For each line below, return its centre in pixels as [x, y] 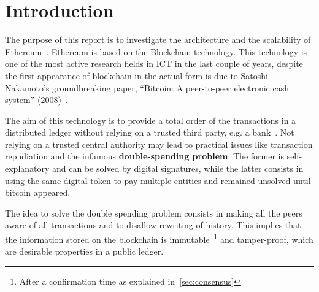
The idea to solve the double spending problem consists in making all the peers [154, 213]
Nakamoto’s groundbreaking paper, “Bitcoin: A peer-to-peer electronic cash [147, 87]
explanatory [27, 168]
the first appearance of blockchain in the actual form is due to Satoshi [136, 75]
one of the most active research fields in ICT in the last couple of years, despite [154, 63]
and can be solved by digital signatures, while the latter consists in [178, 168]
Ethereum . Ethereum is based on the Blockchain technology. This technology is [156, 51]
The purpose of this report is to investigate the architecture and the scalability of [158, 40]
